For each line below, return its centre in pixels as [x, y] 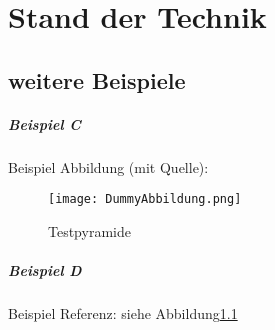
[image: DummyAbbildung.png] [145, 199]
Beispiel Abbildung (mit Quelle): [108, 166]
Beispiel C [44, 123]
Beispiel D [45, 270]
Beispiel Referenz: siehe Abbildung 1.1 [123, 313]
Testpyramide [89, 230]
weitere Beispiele [97, 79]
